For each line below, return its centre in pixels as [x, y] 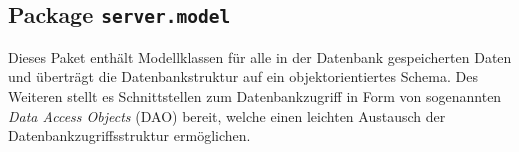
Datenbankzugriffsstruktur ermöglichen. [129, 135]
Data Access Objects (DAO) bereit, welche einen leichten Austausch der [227, 115]
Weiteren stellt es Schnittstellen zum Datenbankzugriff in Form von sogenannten [255, 95]
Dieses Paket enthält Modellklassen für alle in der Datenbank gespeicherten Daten [260, 56]
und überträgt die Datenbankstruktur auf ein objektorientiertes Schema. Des [243, 76]
